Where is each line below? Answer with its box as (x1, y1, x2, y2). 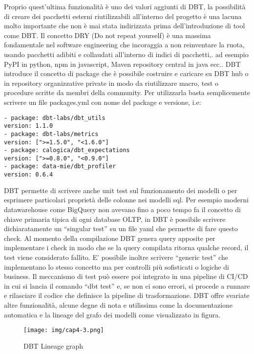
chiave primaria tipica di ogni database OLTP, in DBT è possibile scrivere (4, 214, 226, 224)
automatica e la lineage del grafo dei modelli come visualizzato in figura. (4, 309, 221, 319)
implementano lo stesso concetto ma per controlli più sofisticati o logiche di (4, 261, 229, 272)
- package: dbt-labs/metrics (4, 130, 99, 138)
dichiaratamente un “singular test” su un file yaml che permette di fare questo (4, 223, 238, 234)
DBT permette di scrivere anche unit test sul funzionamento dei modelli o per (4, 185, 237, 195)
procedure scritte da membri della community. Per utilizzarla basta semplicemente (4, 87, 250, 98)
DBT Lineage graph (23, 340, 83, 351)
